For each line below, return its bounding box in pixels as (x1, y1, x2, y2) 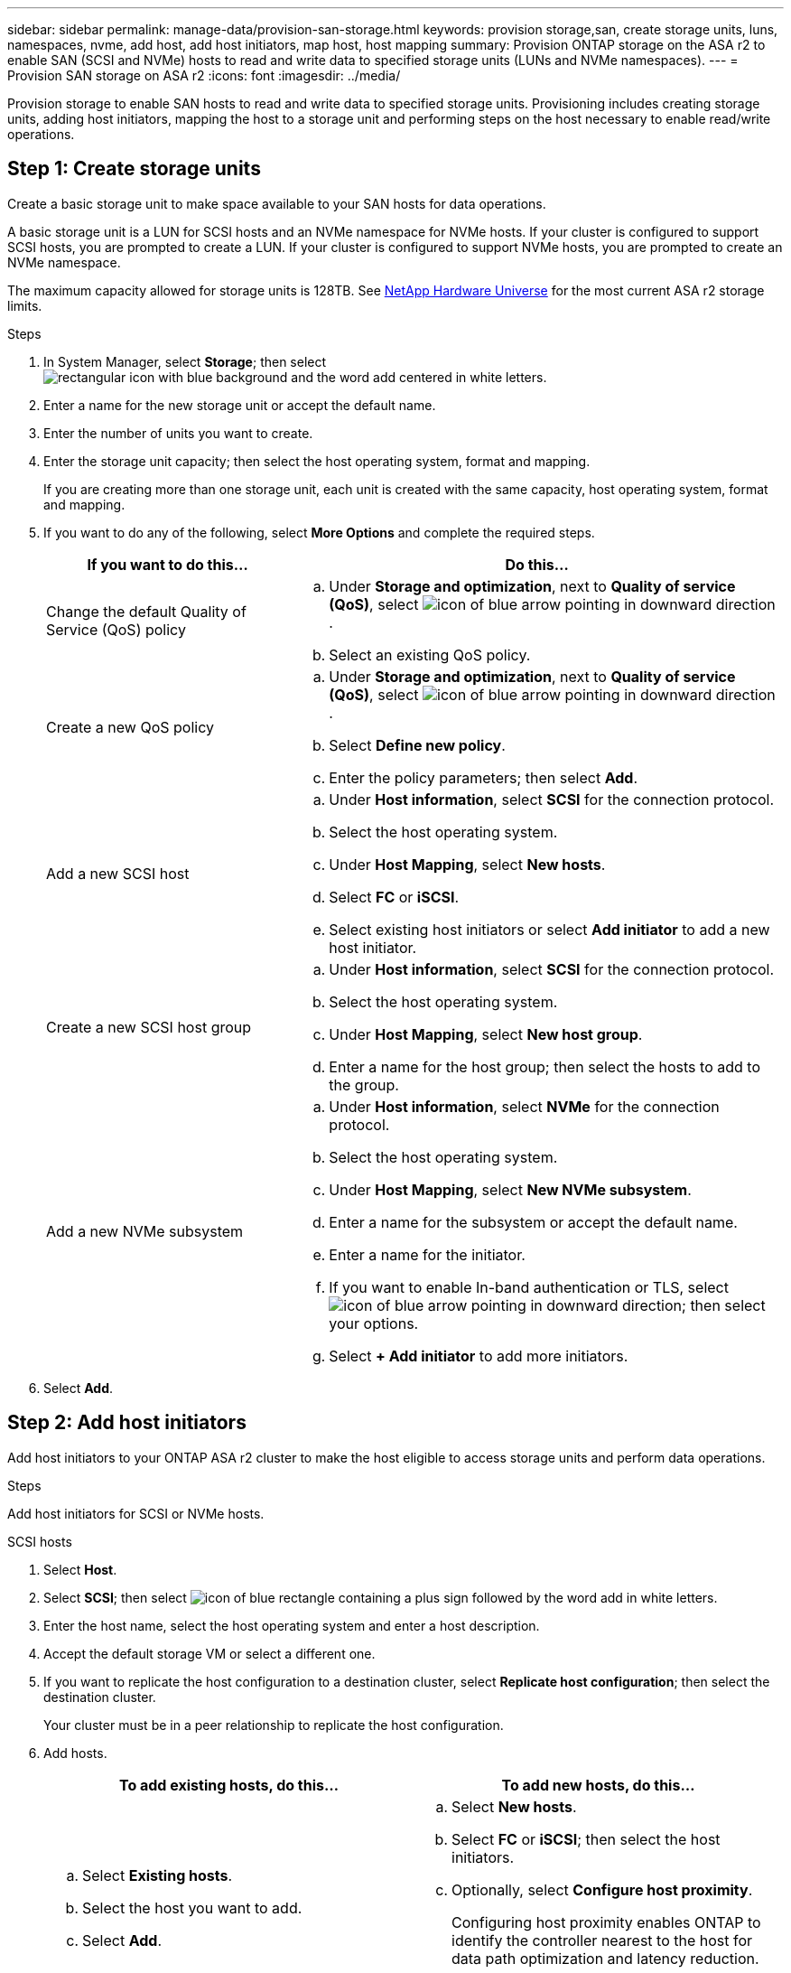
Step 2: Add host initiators (7, 1411, 247, 1435)
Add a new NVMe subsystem (46, 1221, 244, 1240)
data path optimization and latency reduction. (451, 1949, 759, 1968)
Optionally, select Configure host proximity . (451, 1880, 753, 1899)
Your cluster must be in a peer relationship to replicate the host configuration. (43, 1716, 504, 1733)
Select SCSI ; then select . (43, 1589, 718, 1605)
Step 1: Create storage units (7, 157, 261, 181)
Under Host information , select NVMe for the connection (329, 1097, 720, 1116)
